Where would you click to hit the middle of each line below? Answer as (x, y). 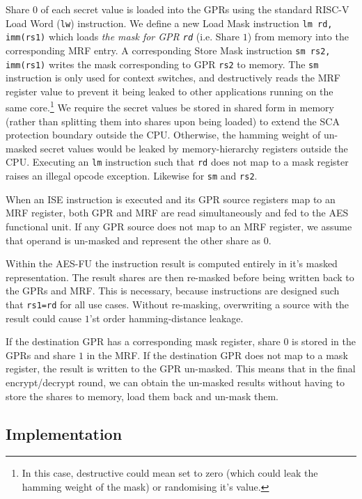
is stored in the (324, 341)
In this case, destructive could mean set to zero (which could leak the (170, 473)
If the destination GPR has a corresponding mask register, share (143, 341)
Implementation (64, 433)
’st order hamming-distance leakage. (166, 318)
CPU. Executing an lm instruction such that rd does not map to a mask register (177, 162)
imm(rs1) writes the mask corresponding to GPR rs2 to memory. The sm (162, 64)
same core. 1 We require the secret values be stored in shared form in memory (170, 106)
